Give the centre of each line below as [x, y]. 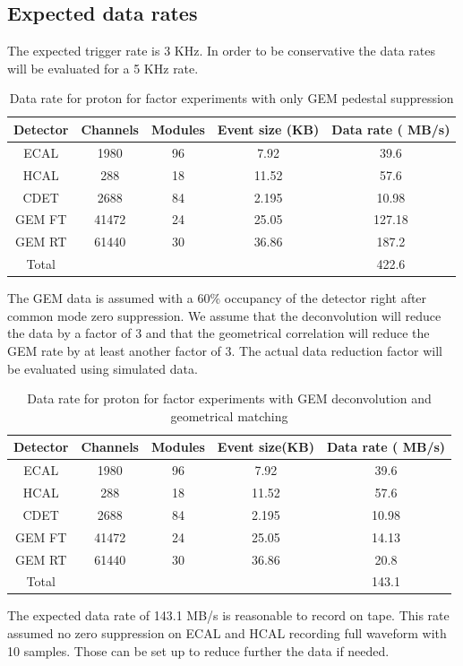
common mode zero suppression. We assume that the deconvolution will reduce [224, 315]
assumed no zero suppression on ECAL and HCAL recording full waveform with [227, 633]
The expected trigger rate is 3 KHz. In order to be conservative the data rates [222, 51]
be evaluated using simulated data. [103, 368]
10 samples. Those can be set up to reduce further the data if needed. [198, 650]
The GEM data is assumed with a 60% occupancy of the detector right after [217, 298]
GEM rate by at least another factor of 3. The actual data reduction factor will [225, 350]
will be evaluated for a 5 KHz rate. [103, 68]
